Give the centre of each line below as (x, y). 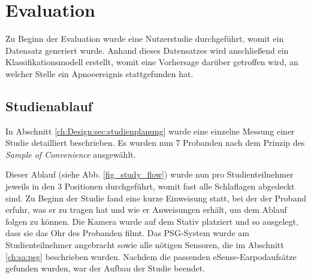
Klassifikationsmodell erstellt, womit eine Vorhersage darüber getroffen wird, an (152, 62)
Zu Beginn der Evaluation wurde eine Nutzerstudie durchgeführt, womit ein (145, 39)
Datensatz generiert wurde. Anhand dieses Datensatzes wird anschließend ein (147, 50)
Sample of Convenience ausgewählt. (71, 154)
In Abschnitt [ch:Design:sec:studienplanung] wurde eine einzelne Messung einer (150, 131)
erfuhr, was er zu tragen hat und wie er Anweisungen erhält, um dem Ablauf (146, 210)
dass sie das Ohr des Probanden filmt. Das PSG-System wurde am (127, 233)
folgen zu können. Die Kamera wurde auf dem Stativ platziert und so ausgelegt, (152, 221)
